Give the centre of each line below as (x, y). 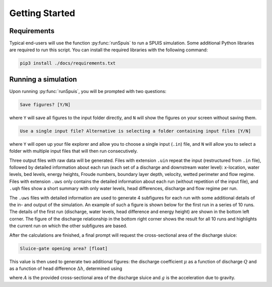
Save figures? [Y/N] (45, 105)
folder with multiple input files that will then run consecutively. (74, 151)
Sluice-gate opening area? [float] (64, 248)
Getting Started (42, 13)
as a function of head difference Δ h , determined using (66, 268)
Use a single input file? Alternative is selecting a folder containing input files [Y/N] (135, 131)
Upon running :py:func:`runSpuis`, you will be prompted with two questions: (88, 91)
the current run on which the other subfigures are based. (68, 226)
